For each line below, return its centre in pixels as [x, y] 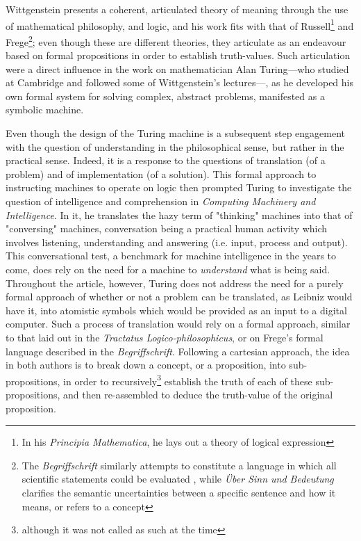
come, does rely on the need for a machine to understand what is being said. [168, 269]
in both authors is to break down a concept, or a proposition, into [146, 365]
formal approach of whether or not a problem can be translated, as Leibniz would [179, 297]
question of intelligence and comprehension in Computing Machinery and [161, 201]
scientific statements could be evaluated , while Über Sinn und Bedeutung [178, 479]
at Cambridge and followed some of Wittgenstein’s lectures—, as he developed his [180, 82]
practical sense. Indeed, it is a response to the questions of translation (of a [166, 160]
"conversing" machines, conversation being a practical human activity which [167, 228]
